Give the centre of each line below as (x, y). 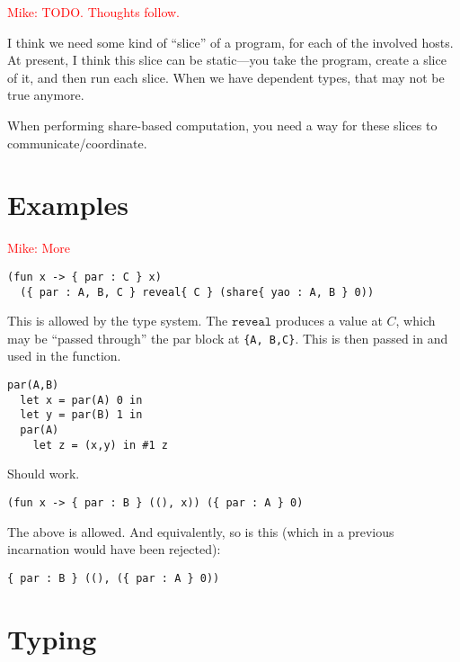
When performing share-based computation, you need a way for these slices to (222, 125)
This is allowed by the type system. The (118, 321)
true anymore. (46, 95)
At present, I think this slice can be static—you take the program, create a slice (227, 60)
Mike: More (39, 248)
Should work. (44, 474)
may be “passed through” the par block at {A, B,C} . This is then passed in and (228, 338)
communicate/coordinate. (77, 143)
